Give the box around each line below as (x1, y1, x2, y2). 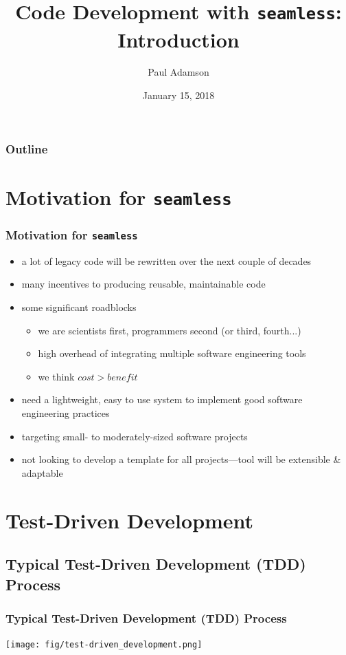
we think (38, 369, 75, 383)
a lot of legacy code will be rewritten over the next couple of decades (21, 253, 312, 268)
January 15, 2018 (142, 88, 215, 103)
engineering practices (21, 405, 110, 420)
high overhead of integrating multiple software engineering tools (38, 346, 306, 361)
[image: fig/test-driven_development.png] (5, 640, 203, 650)
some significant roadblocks (21, 300, 137, 314)
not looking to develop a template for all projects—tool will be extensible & (21, 452, 341, 466)
